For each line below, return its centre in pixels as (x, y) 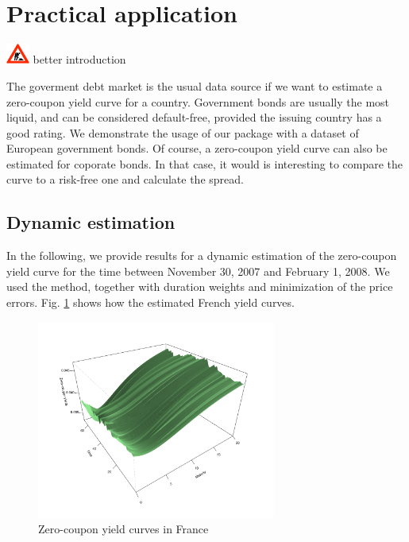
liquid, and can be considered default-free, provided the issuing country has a (194, 117)
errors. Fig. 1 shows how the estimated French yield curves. (150, 302)
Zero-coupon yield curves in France (123, 529)
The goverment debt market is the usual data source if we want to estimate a (195, 85)
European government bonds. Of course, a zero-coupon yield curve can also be (197, 148)
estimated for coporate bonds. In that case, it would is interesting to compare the (205, 163)
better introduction (79, 59)
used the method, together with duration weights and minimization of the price (200, 286)
